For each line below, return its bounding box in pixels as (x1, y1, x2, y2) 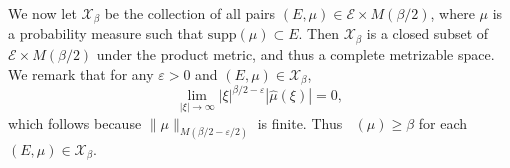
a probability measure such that (8, 23, 204, 44)
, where (430, 3, 475, 23)
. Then (298, 23, 339, 44)
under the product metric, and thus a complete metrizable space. (96, 43, 495, 64)
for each (418, 112, 468, 133)
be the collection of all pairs (104, 3, 276, 23)
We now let (8, 3, 77, 23)
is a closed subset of (366, 23, 489, 44)
